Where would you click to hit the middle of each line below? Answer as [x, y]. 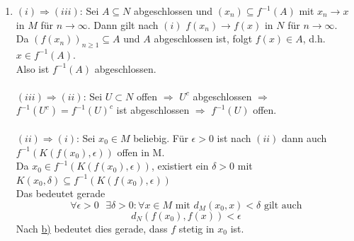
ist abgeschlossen [153, 110]
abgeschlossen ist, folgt [203, 39]
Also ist [33, 68]
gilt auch [283, 205]
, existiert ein [180, 166]
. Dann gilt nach [123, 24]
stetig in [196, 228]
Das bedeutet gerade [61, 193]
